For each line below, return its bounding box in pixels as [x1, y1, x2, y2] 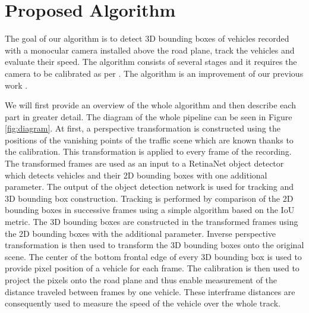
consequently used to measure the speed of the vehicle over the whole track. [5, 297, 280, 309]
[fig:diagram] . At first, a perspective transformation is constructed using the [5, 122, 280, 134]
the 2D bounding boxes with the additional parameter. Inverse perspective [5, 227, 276, 239]
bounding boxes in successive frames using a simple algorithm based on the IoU [5, 204, 295, 216]
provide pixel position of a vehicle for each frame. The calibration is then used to [5, 262, 299, 274]
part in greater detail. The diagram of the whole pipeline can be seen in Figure [5, 110, 292, 123]
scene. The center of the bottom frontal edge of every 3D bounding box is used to [5, 250, 302, 262]
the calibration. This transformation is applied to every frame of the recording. [5, 145, 292, 158]
